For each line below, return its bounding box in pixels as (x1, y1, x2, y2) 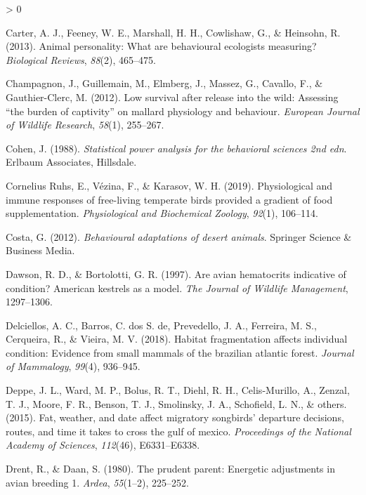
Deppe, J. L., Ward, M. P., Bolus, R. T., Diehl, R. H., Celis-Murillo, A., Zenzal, (6, 383, 350, 397)
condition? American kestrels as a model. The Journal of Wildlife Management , (6, 280, 348, 295)
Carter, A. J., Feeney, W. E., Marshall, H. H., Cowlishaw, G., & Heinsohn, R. (6, 25, 341, 39)
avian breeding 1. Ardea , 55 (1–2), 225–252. (6, 475, 189, 489)
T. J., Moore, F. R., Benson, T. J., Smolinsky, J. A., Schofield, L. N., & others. (6, 396, 347, 411)
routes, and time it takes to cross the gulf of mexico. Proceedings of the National (6, 423, 351, 438)
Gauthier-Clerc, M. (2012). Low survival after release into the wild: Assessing (6, 89, 339, 104)
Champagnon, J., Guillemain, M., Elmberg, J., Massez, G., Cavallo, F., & (6, 76, 323, 91)
